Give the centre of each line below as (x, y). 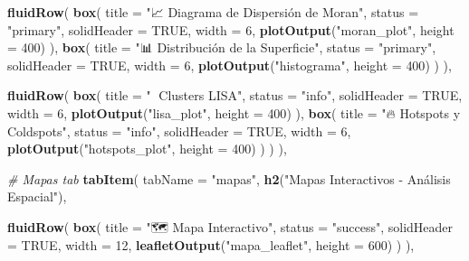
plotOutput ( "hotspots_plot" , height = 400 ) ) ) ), (147, 149)
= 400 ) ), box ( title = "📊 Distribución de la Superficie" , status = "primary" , (222, 47)
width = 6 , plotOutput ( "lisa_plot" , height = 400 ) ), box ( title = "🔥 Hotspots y (234, 112)
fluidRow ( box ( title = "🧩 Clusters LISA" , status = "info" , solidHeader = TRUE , (235, 95)
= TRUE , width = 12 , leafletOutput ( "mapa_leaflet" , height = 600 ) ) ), (211, 244)
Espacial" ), (37, 196)
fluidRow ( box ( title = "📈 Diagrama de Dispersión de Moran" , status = (213, 12)
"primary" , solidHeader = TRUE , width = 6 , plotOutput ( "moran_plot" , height (231, 29)
